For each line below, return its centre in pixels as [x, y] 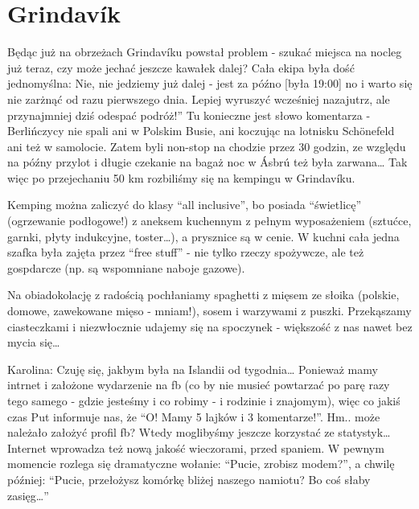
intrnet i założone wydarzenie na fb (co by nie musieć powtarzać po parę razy [199, 385]
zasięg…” [28, 495]
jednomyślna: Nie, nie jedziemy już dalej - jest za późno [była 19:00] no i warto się [210, 83]
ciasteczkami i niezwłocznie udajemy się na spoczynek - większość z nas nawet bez [210, 326]
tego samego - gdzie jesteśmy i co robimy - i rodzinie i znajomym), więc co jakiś [204, 400]
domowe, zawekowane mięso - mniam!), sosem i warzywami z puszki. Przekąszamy [209, 311]
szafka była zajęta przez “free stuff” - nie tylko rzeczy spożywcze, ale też [186, 252]
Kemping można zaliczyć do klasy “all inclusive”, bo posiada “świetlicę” [185, 205]
